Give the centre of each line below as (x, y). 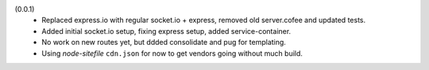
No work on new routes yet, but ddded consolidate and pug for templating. (164, 42)
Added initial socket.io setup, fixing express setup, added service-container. (166, 31)
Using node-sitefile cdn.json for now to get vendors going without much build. (172, 53)
